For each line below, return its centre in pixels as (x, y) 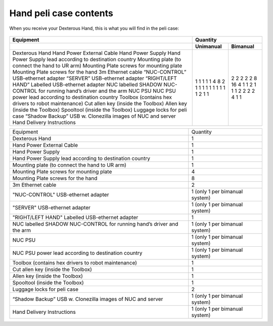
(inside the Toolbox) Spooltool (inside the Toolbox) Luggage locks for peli (100, 110)
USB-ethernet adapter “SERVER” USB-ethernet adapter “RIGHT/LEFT (95, 78)
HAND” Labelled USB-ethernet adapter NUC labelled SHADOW (87, 84)
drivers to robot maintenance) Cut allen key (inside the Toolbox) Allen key (100, 103)
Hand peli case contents (61, 13)
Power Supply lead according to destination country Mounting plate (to (97, 59)
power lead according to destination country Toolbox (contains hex (92, 97)
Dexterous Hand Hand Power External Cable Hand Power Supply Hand (96, 53)
